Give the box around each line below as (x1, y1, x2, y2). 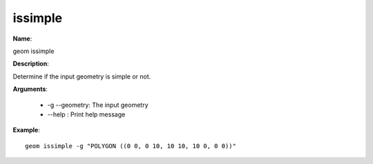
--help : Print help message (47, 110, 126, 119)
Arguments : (12, 85, 48, 93)
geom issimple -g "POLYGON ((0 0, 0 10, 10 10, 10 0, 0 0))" (25, 142, 236, 150)
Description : (12, 59, 50, 68)
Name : (12, 34, 32, 43)
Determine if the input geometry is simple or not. (12, 72, 151, 81)
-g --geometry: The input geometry (47, 101, 149, 109)
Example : (12, 126, 41, 134)
